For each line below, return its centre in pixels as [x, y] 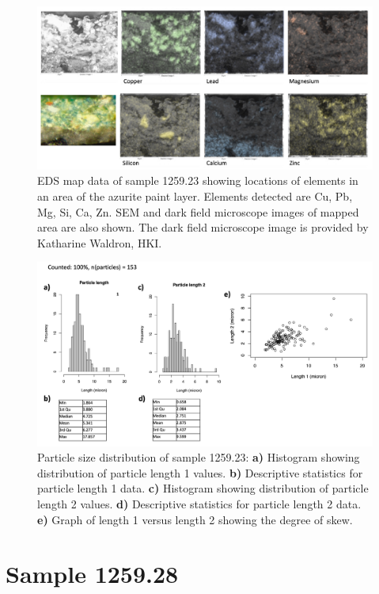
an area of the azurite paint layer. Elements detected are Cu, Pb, [195, 195]
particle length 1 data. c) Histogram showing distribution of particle [203, 488]
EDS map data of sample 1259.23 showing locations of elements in [198, 180]
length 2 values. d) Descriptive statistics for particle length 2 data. [199, 504]
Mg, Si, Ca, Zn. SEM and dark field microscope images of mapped [198, 211]
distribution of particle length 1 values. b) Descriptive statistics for [200, 472]
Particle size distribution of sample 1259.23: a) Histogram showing [199, 457]
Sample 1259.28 [92, 574]
